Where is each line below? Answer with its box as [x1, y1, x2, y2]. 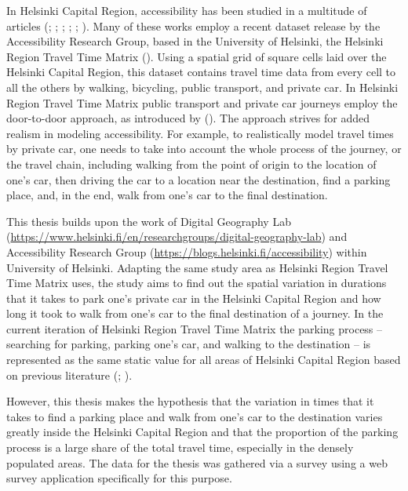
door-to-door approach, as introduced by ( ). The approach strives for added [6, 110, 370, 126]
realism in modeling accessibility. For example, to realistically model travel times [6, 125, 394, 141]
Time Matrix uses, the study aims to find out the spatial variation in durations [6, 275, 387, 291]
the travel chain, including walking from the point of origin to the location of [6, 155, 377, 172]
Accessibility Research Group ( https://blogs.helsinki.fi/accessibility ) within [6, 243, 367, 260]
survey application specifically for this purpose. [6, 470, 232, 486]
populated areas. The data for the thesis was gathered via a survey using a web [6, 454, 388, 471]
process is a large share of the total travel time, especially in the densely [6, 439, 354, 456]
